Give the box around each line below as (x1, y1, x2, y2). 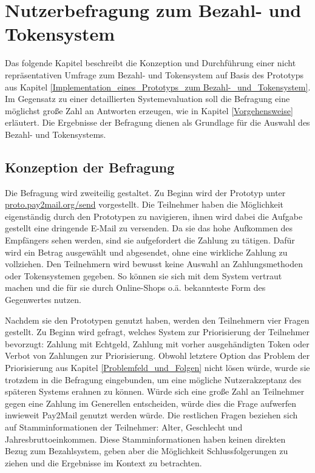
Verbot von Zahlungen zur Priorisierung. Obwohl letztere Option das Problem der (5, 349, 310, 362)
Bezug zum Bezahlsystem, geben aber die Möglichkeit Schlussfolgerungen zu (5, 444, 288, 457)
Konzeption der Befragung (5, 157, 175, 176)
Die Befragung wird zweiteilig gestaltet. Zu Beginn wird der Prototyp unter (5, 186, 286, 199)
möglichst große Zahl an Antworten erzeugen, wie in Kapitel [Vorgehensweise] (5, 104, 293, 117)
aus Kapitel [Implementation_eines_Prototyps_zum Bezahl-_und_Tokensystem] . (5, 80, 311, 93)
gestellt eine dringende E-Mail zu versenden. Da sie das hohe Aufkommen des (5, 222, 293, 234)
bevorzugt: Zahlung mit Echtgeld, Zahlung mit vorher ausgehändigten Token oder (5, 337, 310, 350)
